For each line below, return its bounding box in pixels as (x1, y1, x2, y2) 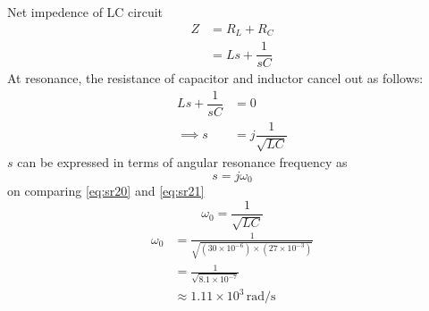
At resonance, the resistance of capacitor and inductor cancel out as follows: (7, 69, 424, 88)
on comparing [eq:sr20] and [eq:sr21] (7, 181, 205, 200)
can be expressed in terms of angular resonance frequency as (17, 153, 348, 172)
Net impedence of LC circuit (7, 3, 164, 21)
